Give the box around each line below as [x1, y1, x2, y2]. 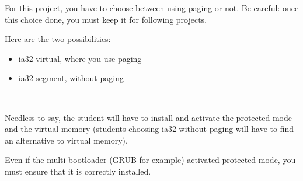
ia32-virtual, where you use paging [18, 52, 142, 64]
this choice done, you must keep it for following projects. [5, 13, 207, 25]
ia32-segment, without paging [18, 72, 124, 84]
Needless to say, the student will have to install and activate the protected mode [5, 111, 292, 123]
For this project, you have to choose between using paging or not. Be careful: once [5, 2, 299, 13]
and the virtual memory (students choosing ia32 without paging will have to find [5, 123, 294, 135]
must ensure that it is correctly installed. [5, 165, 151, 177]
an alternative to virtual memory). [5, 134, 128, 146]
